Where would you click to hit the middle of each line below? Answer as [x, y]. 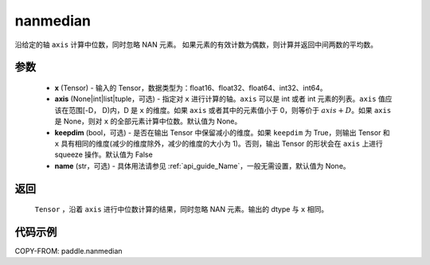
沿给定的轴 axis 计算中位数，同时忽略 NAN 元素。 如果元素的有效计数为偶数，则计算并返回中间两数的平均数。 [196, 45]
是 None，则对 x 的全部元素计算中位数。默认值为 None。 [148, 121]
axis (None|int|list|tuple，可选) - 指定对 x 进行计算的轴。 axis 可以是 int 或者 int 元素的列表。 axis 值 [220, 99]
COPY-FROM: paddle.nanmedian [68, 251]
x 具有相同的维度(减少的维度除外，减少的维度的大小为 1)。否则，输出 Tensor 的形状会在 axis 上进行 [219, 143]
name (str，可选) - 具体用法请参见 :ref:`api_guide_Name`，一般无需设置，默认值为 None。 [202, 166]
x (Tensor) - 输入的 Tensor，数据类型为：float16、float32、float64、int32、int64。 [191, 88]
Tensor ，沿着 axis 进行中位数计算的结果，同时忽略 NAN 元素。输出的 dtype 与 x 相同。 [182, 209]
